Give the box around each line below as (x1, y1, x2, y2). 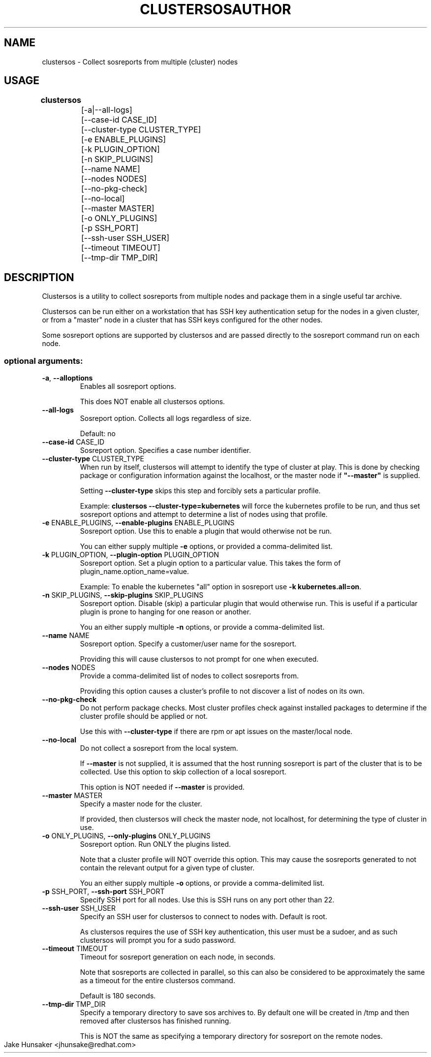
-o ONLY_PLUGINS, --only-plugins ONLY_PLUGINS (42, 832, 211, 840)
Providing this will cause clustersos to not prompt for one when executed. (80, 655, 319, 664)
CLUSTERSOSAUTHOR (140, 1, 291, 18)
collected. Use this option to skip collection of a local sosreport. (80, 768, 286, 776)
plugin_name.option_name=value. (80, 567, 189, 576)
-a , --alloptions (42, 374, 93, 383)
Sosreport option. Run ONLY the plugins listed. (80, 840, 231, 849)
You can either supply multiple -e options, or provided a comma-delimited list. (80, 542, 333, 551)
